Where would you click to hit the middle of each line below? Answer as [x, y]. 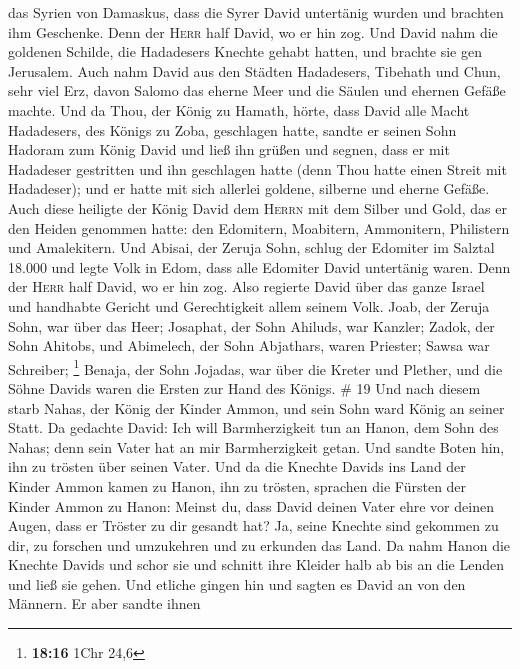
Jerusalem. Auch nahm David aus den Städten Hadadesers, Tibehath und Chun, [254, 70]
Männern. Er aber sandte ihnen [104, 603]
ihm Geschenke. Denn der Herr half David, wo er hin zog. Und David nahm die [253, 31]
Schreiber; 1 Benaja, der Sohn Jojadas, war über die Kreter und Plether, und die [255, 367]
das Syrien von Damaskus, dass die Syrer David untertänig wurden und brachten [256, 12]
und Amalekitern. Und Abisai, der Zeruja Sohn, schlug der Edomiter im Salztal [251, 247]
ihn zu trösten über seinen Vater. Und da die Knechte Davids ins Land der [237, 466]
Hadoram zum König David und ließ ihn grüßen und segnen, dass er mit [229, 149]
